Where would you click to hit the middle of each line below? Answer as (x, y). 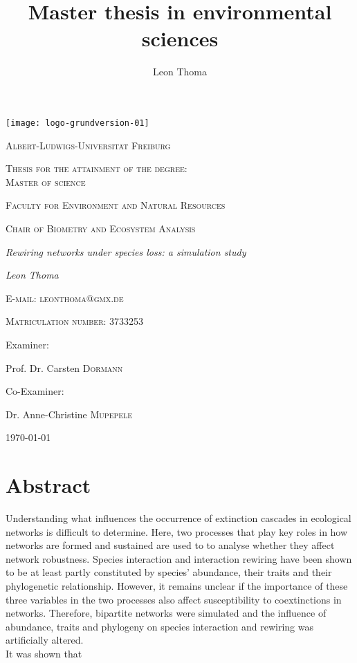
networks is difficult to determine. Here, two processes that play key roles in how (177, 531)
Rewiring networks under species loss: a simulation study (126, 251)
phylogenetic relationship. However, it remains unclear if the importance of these (177, 585)
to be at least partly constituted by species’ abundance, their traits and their (169, 572)
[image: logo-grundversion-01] (77, 123)
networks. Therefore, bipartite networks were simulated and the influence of (166, 613)
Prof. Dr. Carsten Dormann (64, 367)
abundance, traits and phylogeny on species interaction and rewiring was (159, 626)
